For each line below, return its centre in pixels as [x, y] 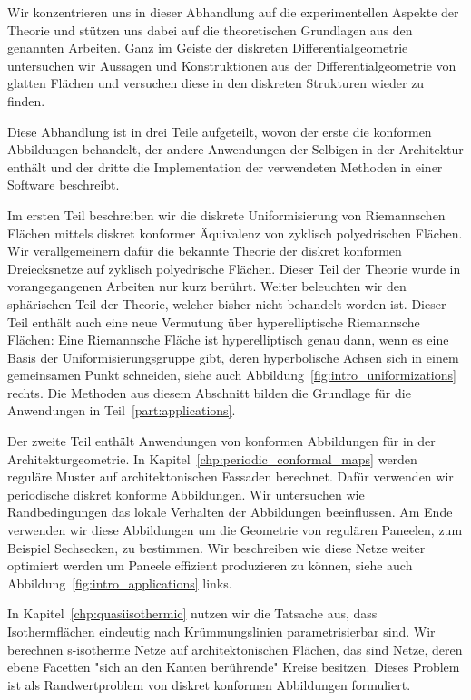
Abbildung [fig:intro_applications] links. [120, 583]
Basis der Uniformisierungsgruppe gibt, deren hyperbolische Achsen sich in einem [233, 357]
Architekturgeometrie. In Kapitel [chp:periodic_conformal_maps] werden [212, 458]
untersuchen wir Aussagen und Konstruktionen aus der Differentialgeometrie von [232, 65]
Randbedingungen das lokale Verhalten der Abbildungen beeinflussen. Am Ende [230, 512]
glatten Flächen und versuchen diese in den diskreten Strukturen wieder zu [216, 83]
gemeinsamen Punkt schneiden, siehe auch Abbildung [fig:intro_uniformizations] [232, 375]
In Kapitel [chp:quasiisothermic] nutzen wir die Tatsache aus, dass [192, 613]
